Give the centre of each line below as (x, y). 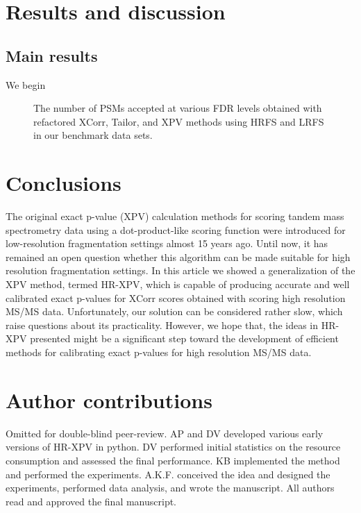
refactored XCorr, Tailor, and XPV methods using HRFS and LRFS (179, 121)
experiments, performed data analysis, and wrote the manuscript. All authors (170, 488)
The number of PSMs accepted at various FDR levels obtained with (178, 108)
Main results (52, 55)
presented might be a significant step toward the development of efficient (184, 338)
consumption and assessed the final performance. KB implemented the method (173, 460)
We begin (26, 84)
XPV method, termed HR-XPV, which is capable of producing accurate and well (178, 284)
